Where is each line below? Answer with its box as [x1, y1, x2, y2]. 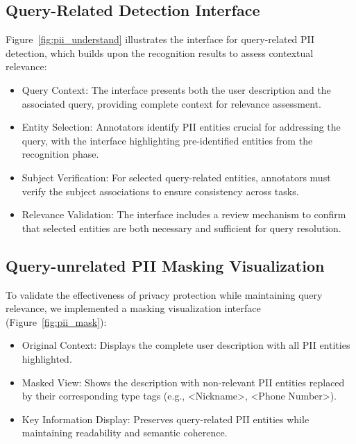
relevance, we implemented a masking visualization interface [6, 301, 261, 315]
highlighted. [22, 351, 72, 365]
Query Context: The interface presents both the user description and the [22, 82, 331, 97]
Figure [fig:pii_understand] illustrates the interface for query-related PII [6, 32, 315, 47]
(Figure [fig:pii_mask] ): [6, 314, 107, 329]
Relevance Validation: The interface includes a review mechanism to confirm [22, 207, 346, 222]
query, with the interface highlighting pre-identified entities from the [22, 133, 313, 147]
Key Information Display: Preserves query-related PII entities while [22, 411, 310, 426]
